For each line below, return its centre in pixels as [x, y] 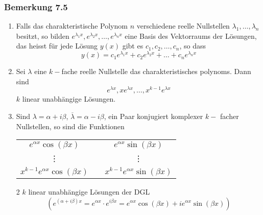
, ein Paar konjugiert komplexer [153, 116]
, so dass [193, 46]
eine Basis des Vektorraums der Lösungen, [191, 35]
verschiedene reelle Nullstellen [183, 26]
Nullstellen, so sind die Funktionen [70, 126]
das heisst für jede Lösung [57, 46]
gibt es [133, 46]
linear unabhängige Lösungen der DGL [89, 191]
